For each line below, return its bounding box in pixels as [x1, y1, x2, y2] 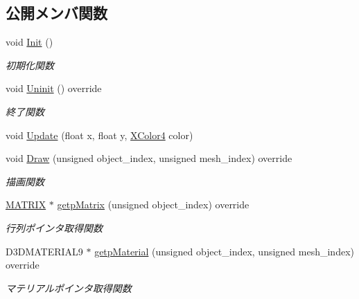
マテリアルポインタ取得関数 [6, 280, 132, 295]
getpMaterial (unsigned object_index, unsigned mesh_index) [94, 244, 354, 258]
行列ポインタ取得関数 [6, 220, 103, 235]
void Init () [6, 35, 53, 49]
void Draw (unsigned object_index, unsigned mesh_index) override [6, 151, 292, 165]
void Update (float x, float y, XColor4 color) [6, 127, 193, 142]
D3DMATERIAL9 [6, 244, 83, 258]
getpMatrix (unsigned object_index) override [57, 197, 249, 212]
